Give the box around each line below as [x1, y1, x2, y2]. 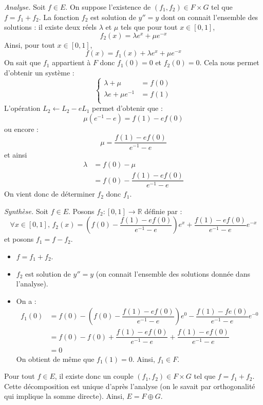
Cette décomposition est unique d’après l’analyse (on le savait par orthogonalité [4, 380, 255, 391]
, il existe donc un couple [54, 371, 134, 381]
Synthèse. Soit [4, 205, 49, 216]
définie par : [144, 205, 182, 216]
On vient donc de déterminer [4, 188, 95, 199]
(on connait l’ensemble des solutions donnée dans [96, 268, 250, 279]
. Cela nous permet [199, 57, 259, 68]
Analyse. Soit [4, 2, 46, 12]
